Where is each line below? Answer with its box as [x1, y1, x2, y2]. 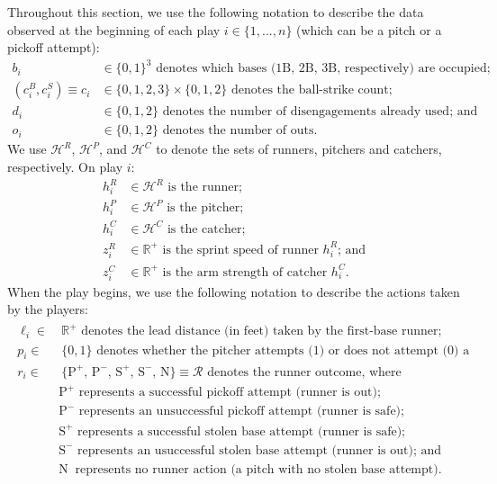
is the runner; [167, 181, 242, 194]
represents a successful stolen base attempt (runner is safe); [77, 425, 406, 438]
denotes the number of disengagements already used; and [162, 105, 478, 119]
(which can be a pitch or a [296, 20, 442, 39]
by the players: [7, 300, 88, 318]
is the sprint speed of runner [162, 243, 319, 256]
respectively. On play [7, 157, 123, 175]
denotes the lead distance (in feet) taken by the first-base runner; [81, 325, 442, 338]
